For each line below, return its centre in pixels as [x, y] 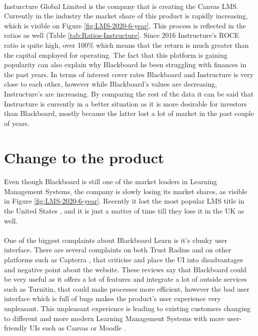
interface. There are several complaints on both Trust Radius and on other [118, 250]
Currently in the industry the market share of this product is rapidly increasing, [126, 16]
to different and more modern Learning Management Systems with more [114, 318]
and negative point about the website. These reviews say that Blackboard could [125, 269]
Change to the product [84, 157]
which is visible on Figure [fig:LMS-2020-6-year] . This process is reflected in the [125, 25]
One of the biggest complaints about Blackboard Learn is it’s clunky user [116, 240]
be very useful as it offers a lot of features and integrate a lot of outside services [126, 279]
